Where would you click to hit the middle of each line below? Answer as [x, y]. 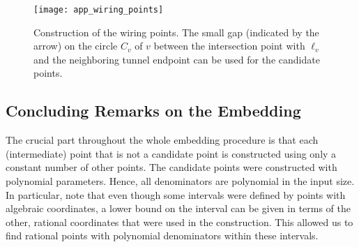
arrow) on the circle [76, 46]
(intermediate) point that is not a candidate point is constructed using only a [171, 153]
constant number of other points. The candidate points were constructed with [171, 167]
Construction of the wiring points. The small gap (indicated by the [176, 32]
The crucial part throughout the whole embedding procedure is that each [162, 140]
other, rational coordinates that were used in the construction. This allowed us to [179, 222]
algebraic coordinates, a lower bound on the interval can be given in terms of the [178, 208]
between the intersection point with [229, 46]
